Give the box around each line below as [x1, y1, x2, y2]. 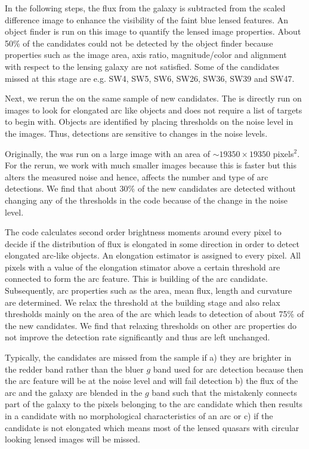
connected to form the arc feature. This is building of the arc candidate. [5, 272, 268, 285]
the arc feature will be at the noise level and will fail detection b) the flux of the [5, 374, 298, 387]
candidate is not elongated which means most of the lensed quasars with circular [5, 421, 299, 433]
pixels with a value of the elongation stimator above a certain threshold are [5, 260, 280, 273]
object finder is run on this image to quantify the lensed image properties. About [5, 25, 301, 38]
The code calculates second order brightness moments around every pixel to [5, 226, 282, 238]
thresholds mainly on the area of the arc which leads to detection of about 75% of [5, 307, 304, 320]
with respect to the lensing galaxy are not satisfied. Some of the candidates [5, 60, 280, 72]
